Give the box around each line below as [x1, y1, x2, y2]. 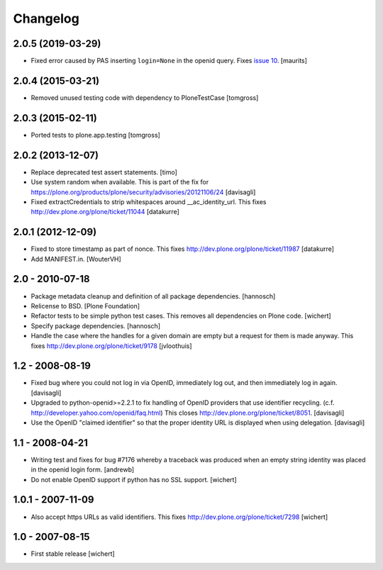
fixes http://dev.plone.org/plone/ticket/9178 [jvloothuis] [30, 341, 192, 350]
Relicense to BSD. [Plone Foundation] [30, 301, 140, 310]
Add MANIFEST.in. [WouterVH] [30, 255, 122, 263]
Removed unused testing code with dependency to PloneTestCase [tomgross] [30, 93, 259, 102]
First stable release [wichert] [30, 549, 115, 558]
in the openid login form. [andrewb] [30, 465, 135, 474]
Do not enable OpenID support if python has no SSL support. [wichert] [30, 475, 237, 484]
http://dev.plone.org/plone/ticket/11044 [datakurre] [30, 208, 180, 216]
